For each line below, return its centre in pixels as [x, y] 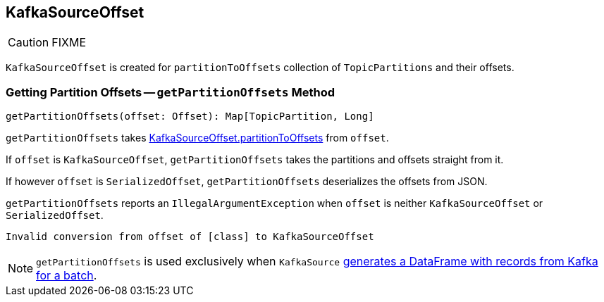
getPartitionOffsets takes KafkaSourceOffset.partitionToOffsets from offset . [197, 138]
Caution [29, 43]
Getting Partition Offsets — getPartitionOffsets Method [171, 92]
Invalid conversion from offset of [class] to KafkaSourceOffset [190, 237]
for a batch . [67, 276]
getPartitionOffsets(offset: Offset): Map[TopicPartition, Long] [190, 117]
